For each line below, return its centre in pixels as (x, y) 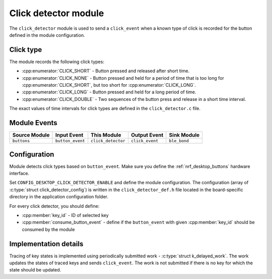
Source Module (31, 135)
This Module (106, 135)
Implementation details (46, 244)
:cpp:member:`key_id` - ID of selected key (65, 215)
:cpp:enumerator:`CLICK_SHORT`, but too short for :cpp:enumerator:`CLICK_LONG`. (109, 85)
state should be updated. (35, 270)
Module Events (33, 123)
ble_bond (179, 141)
